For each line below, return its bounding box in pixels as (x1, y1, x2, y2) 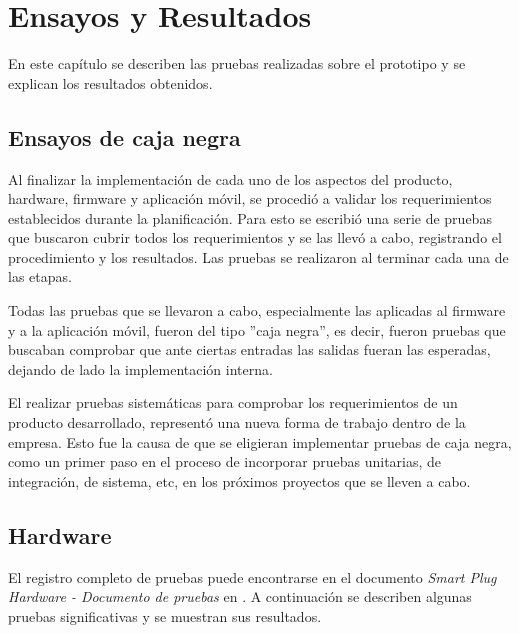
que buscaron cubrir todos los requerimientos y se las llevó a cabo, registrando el (8, 227, 502, 248)
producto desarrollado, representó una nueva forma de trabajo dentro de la (8, 412, 466, 433)
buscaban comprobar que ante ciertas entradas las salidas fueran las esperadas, (8, 339, 491, 360)
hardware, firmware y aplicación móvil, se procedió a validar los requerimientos (8, 188, 492, 209)
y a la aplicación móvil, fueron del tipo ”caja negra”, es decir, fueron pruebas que (8, 319, 506, 340)
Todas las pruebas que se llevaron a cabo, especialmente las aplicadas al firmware (8, 300, 506, 321)
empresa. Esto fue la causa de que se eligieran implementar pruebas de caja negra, (8, 431, 512, 452)
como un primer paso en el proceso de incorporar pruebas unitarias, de (8, 451, 442, 472)
